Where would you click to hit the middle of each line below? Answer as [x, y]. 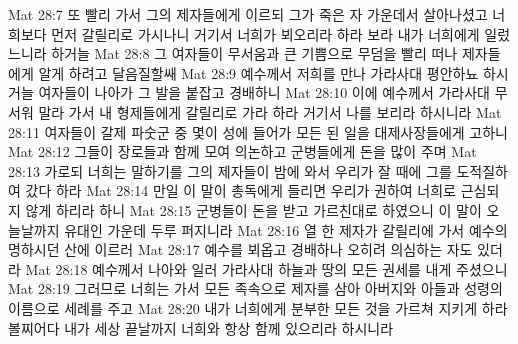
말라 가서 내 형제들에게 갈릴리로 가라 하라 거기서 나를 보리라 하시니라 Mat [270, 111]
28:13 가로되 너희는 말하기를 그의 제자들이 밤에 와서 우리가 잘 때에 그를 [230, 170]
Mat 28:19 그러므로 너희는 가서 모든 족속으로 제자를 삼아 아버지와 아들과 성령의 [255, 288]
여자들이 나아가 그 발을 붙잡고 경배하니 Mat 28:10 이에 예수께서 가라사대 [264, 92]
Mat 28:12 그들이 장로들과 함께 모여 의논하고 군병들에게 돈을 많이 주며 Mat [242, 151]
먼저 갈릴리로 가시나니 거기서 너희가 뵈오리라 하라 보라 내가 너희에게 [265, 33]
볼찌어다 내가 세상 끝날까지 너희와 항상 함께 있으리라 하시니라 [201, 327]
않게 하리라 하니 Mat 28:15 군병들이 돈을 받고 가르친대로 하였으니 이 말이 [253, 209]
